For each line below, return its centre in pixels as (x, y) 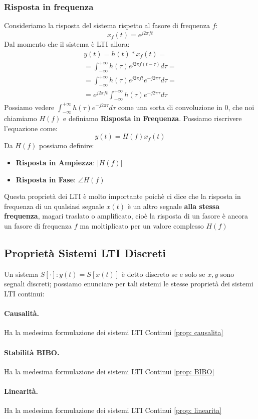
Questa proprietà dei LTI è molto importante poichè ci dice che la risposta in (122, 196)
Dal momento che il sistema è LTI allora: (67, 43)
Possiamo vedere (29, 107)
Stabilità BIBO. (32, 352)
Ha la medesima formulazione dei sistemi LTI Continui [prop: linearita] (113, 410)
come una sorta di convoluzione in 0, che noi (186, 107)
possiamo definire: (67, 145)
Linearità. (21, 391)
